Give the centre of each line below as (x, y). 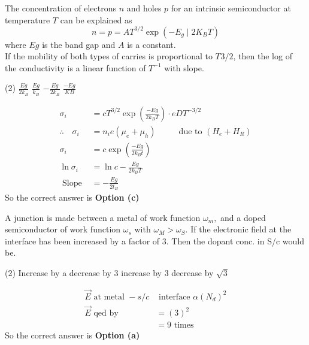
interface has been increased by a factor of (82, 240)
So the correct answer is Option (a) (72, 335)
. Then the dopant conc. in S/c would (235, 240)
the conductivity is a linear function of (75, 67)
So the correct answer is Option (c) (72, 197)
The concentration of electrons (61, 8)
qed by (106, 313)
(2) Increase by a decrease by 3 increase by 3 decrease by (109, 272)
